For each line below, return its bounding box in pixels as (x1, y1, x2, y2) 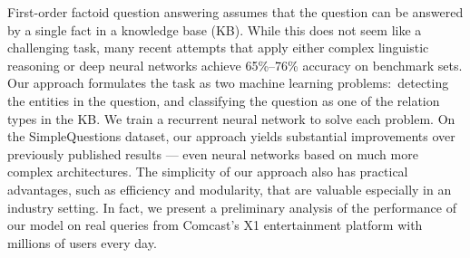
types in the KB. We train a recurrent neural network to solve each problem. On (7, 109, 455, 128)
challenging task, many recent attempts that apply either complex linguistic (7, 38, 429, 57)
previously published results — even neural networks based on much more (7, 144, 418, 163)
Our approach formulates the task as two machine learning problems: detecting (7, 73, 449, 92)
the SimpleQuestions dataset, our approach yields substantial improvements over (7, 127, 455, 146)
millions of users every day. (7, 233, 157, 252)
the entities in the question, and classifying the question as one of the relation (7, 91, 440, 110)
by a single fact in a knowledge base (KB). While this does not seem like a (7, 20, 422, 39)
